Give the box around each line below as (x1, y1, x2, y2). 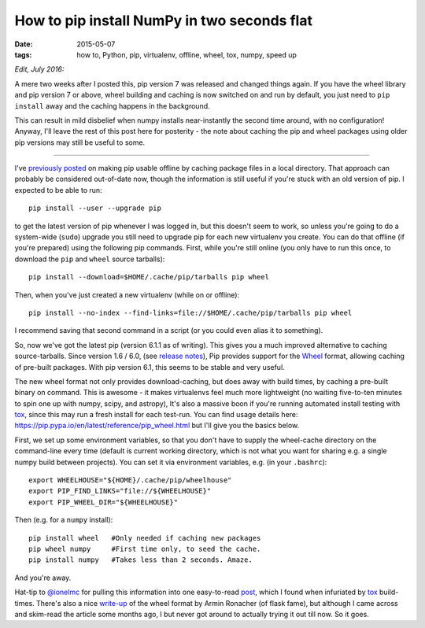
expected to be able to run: (14, 185, 102, 194)
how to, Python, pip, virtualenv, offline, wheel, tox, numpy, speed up (76, 50, 297, 59)
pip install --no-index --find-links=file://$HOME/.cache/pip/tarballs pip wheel (28, 308, 353, 317)
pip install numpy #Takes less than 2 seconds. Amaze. (28, 556, 253, 564)
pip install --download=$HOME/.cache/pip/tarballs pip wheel (28, 272, 269, 282)
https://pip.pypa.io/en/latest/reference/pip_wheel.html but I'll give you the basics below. (14, 421, 299, 430)
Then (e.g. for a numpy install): (14, 515, 113, 525)
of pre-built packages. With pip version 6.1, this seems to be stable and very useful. (14, 362, 285, 371)
